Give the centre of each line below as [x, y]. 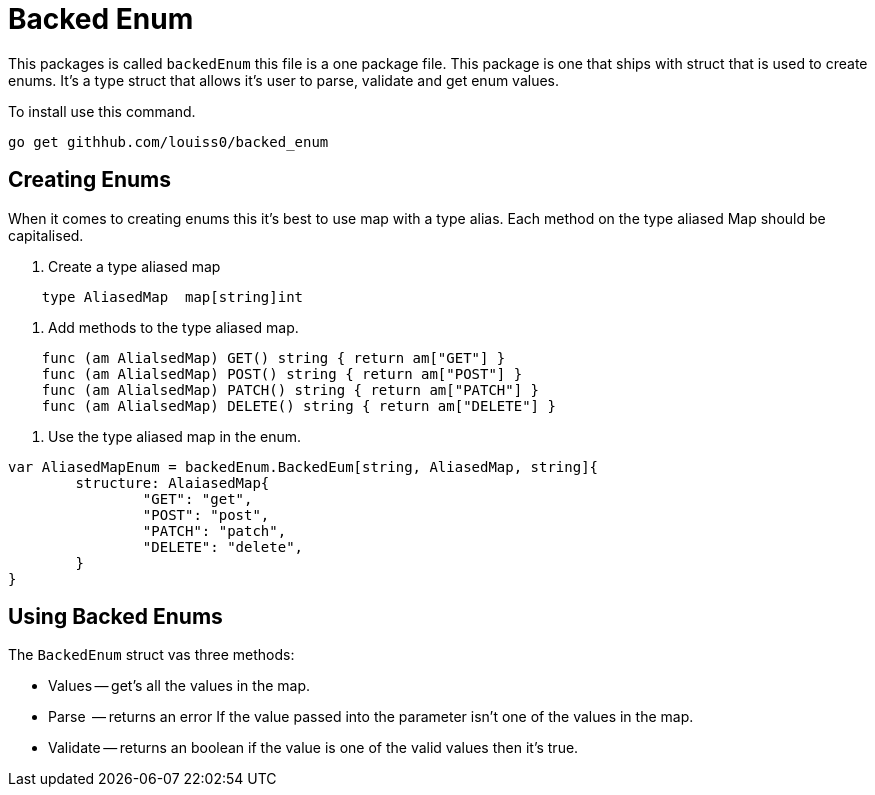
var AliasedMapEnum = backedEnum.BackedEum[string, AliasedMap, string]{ [303, 466]
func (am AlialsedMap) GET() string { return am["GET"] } [273, 357]
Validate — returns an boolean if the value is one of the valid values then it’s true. [313, 748]
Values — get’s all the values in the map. [179, 686]
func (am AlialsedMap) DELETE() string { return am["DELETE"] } [298, 405]
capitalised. [46, 235]
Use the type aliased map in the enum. [175, 436]
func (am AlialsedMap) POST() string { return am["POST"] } [282, 373]
